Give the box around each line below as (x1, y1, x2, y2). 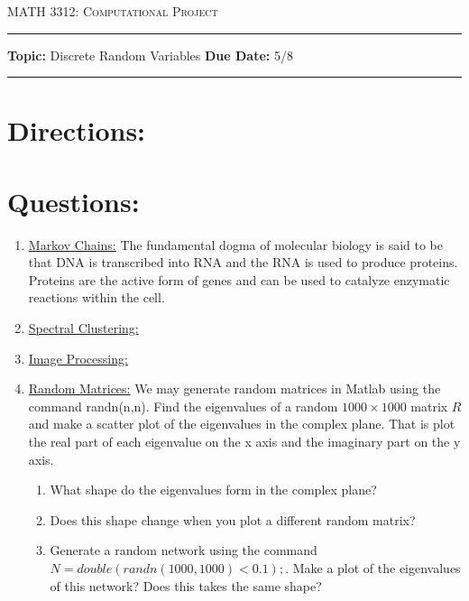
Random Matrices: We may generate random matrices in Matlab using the (28, 379, 441, 398)
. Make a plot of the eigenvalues (285, 559, 461, 577)
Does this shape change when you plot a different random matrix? (50, 510, 416, 529)
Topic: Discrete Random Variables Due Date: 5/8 (7, 45, 293, 64)
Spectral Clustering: (28, 319, 139, 337)
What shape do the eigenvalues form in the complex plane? (50, 480, 377, 499)
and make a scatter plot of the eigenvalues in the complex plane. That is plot (28, 414, 455, 433)
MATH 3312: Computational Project (7, 2, 218, 20)
